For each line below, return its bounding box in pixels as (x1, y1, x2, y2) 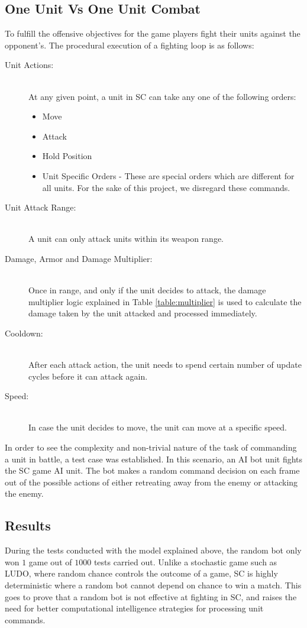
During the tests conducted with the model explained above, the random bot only (5, 544, 302, 556)
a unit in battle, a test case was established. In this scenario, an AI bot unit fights (5, 452, 303, 465)
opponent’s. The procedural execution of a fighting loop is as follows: (5, 38, 254, 51)
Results (5, 516, 51, 535)
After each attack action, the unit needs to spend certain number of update (28, 358, 302, 371)
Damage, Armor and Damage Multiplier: (5, 252, 153, 264)
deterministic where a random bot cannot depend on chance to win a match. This (5, 579, 302, 591)
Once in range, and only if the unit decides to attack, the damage (28, 284, 266, 296)
